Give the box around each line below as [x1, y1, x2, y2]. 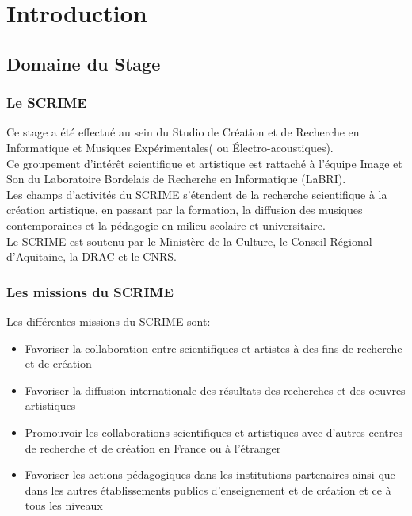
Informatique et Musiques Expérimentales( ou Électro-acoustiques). [6, 139, 334, 155]
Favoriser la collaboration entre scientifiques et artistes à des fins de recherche [25, 339, 402, 356]
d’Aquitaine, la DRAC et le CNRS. [6, 248, 177, 265]
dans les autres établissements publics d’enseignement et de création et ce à [25, 481, 391, 498]
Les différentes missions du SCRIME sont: [6, 312, 211, 329]
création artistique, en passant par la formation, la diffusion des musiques [6, 201, 363, 218]
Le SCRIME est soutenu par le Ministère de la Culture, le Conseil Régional [6, 232, 372, 249]
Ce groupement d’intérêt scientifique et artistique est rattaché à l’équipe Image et [6, 155, 402, 171]
